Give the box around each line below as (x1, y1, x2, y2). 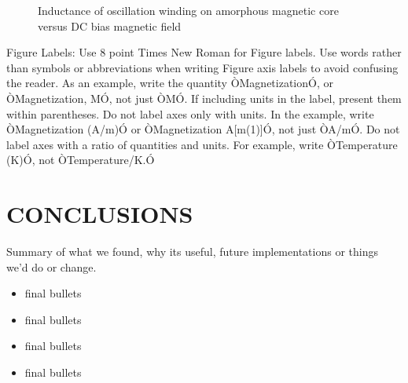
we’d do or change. (6, 258, 97, 275)
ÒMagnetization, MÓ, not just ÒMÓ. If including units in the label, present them (6, 89, 402, 106)
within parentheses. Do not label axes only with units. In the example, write (6, 105, 374, 122)
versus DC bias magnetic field (38, 17, 182, 34)
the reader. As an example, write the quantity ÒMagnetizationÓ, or (6, 75, 333, 91)
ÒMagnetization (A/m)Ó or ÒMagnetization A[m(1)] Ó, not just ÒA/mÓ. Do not (6, 121, 400, 137)
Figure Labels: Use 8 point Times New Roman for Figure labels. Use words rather (6, 44, 402, 60)
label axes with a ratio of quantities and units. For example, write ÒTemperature (6, 136, 398, 152)
